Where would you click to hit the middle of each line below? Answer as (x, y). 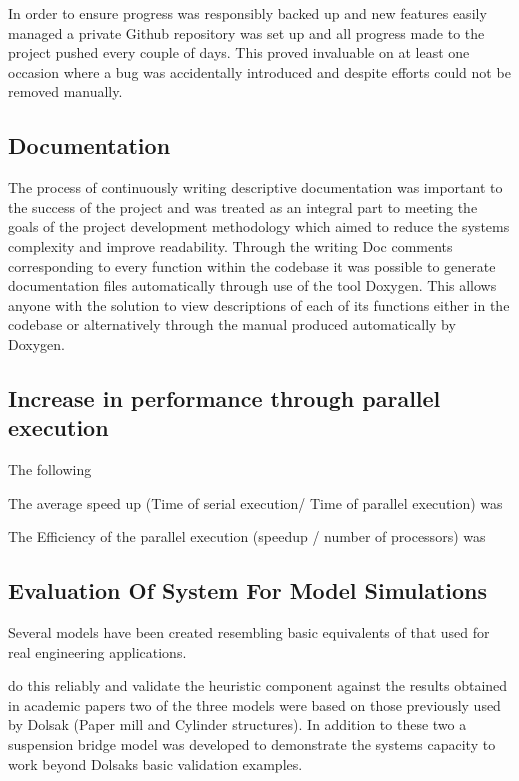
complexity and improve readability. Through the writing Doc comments (230, 245)
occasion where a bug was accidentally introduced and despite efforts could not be (259, 71)
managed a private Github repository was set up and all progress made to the (246, 32)
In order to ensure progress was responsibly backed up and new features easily (247, 13)
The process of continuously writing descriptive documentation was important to (255, 187)
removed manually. (65, 91)
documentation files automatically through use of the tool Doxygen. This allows (252, 285)
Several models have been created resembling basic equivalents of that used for (249, 632)
